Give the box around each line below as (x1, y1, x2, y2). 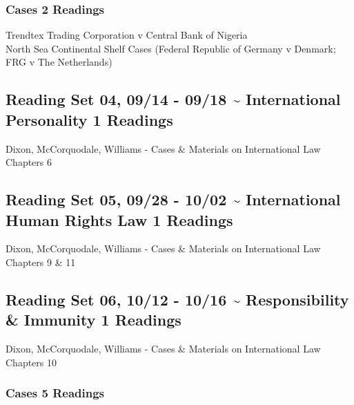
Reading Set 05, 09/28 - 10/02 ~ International (6, 189, 341, 210)
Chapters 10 (6, 355, 57, 369)
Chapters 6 (6, 155, 52, 169)
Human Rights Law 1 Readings (6, 209, 233, 230)
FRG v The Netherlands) (6, 55, 112, 69)
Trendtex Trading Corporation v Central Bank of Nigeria (6, 28, 248, 42)
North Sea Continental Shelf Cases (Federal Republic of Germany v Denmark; (6, 41, 336, 55)
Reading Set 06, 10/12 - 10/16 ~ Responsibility (6, 288, 349, 310)
